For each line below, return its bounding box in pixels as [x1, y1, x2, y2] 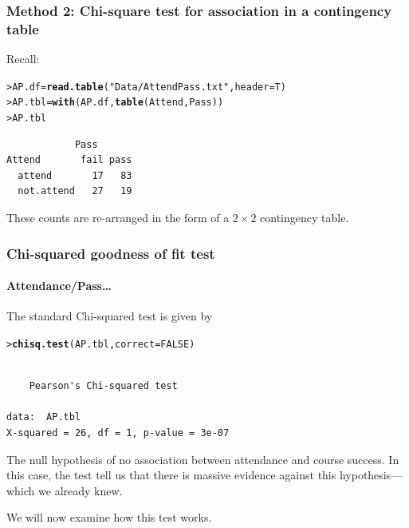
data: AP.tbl [6, 411, 81, 423]
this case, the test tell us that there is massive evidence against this [6, 466, 336, 483]
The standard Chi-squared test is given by [6, 308, 213, 324]
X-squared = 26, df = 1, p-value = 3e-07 [6, 427, 230, 439]
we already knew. [38, 482, 123, 498]
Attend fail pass [6, 154, 132, 166]
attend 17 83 [18, 169, 132, 181]
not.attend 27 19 [18, 185, 132, 197]
